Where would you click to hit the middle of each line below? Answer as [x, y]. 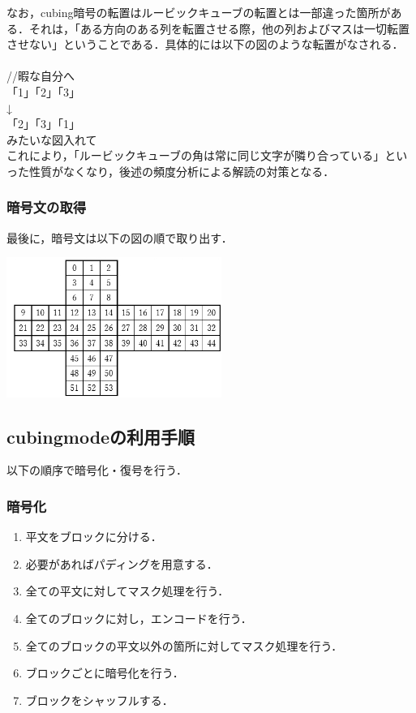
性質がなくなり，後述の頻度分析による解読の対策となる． [182, 171]
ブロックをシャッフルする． [99, 700]
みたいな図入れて [52, 139]
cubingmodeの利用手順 [101, 436]
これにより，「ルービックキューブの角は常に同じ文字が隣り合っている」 [196, 155]
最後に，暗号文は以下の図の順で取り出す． [120, 237]
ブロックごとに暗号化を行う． [105, 673]
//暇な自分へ [41, 76]
